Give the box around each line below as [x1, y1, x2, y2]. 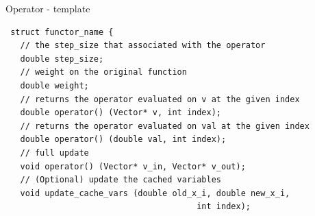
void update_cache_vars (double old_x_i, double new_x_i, [20, 188, 290, 198]
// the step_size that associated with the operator [20, 40, 266, 51]
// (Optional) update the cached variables [20, 175, 221, 185]
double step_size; [20, 53, 104, 64]
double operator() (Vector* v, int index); [20, 108, 221, 118]
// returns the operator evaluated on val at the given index [20, 121, 310, 131]
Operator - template [5, 1, 90, 15]
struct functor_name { [10, 27, 114, 37]
